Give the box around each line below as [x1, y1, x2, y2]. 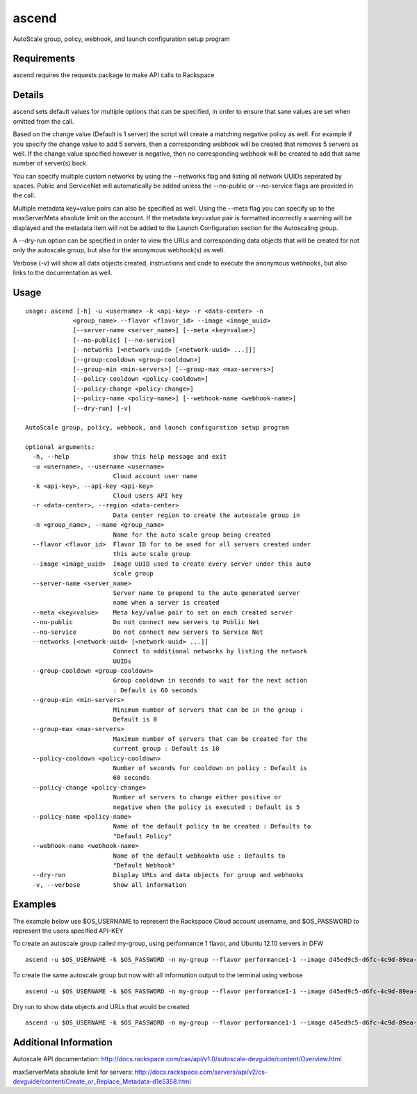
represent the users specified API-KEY [13, 926, 124, 935]
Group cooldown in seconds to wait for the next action [113, 676, 308, 685]
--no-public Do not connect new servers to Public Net [32, 619, 260, 626]
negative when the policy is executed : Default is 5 [113, 803, 300, 811]
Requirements [13, 53, 76, 65]
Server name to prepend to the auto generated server [113, 589, 300, 597]
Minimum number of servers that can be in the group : [113, 705, 304, 714]
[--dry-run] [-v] [72, 404, 132, 412]
